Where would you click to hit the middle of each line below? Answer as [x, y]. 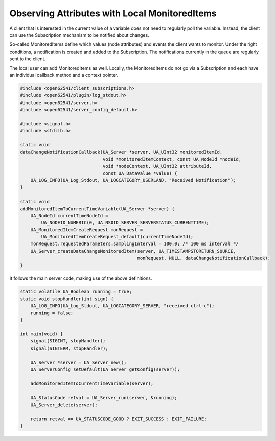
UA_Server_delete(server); [64, 405]
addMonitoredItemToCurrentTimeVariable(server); [92, 383]
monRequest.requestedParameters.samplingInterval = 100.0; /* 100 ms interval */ [134, 244]
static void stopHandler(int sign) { [67, 299]
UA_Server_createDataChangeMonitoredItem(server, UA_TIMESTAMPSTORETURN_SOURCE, [133, 251]
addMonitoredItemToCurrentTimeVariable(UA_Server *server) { [97, 209]
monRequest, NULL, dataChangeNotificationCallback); [204, 258]
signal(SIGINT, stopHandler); [68, 341]
